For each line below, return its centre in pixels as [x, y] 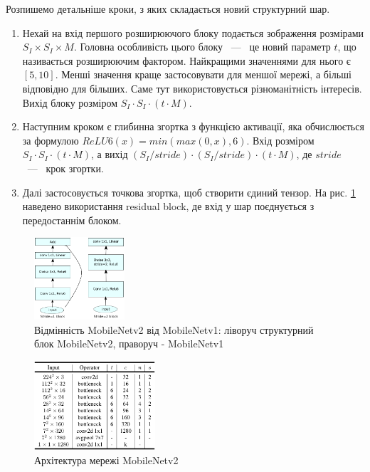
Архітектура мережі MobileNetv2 [106, 460]
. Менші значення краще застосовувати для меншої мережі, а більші [203, 74]
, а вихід [109, 154]
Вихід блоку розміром [70, 102]
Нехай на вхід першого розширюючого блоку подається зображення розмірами [193, 32]
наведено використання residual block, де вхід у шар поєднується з [168, 206]
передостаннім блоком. [72, 220]
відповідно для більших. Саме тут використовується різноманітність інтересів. [192, 88]
